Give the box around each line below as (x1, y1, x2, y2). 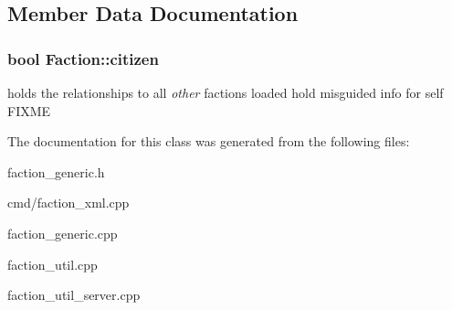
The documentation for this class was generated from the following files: (7, 132, 410, 151)
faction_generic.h (7, 162, 105, 181)
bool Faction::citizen (7, 47, 159, 69)
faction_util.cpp (7, 254, 98, 273)
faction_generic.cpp (7, 223, 118, 242)
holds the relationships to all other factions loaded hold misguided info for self (7, 83, 444, 102)
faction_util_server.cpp (7, 285, 141, 305)
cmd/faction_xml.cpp (7, 193, 130, 212)
